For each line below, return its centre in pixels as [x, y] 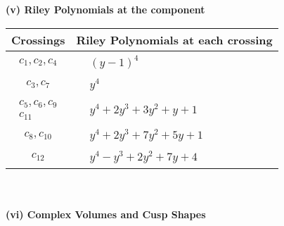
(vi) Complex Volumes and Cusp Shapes [106, 214]
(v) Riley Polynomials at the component [105, 9]
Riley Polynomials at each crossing [174, 39]
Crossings [38, 39]
